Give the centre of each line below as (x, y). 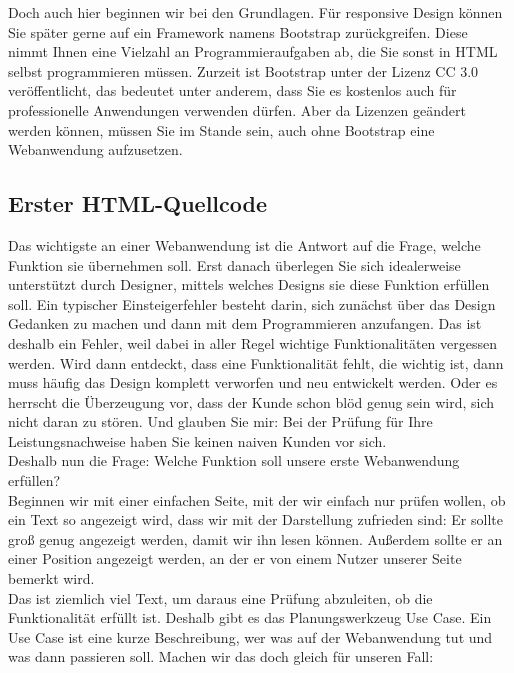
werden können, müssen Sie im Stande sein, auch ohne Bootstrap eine (221, 129)
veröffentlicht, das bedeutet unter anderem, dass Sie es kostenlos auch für (232, 90)
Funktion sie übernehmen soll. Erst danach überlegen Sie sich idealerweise (234, 264)
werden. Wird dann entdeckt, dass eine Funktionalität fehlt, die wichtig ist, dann (256, 362)
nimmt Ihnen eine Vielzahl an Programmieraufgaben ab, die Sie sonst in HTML (253, 51)
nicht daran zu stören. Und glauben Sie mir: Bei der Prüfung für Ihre (220, 421)
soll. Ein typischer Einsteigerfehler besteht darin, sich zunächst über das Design (252, 303)
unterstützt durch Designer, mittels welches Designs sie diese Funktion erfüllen (249, 284)
